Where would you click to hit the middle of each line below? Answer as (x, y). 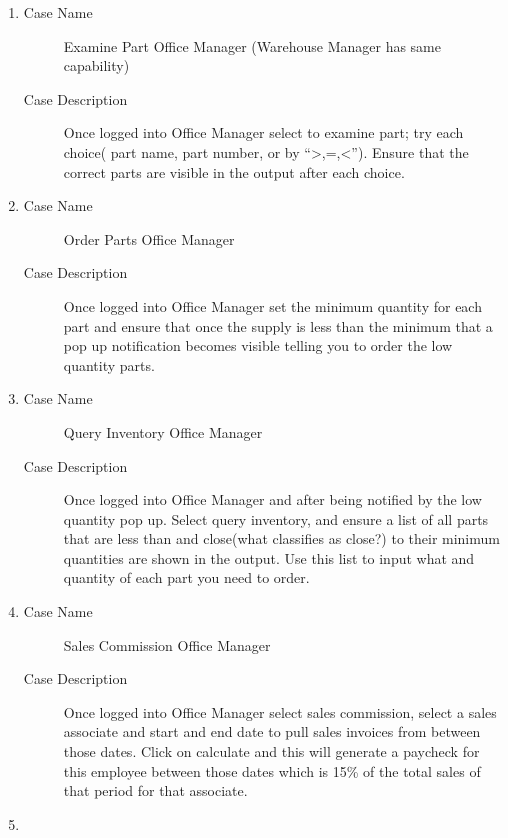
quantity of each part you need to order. (186, 577)
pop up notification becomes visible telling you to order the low (258, 345)
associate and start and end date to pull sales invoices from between (272, 731)
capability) (96, 65)
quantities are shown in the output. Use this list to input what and (269, 557)
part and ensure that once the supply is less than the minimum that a (278, 325)
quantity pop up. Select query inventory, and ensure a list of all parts (276, 518)
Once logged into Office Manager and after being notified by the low (272, 499)
